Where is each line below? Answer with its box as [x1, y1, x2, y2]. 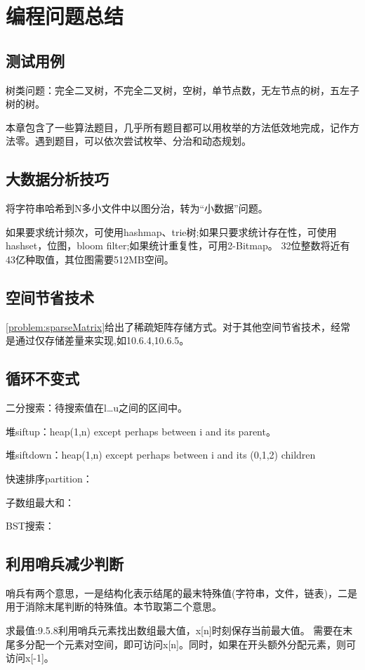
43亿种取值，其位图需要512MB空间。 [6, 251, 174, 266]
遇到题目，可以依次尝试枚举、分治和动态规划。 [34, 133, 251, 148]
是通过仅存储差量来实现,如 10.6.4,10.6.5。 [6, 333, 190, 348]
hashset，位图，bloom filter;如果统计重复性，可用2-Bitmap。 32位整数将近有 [6, 238, 350, 253]
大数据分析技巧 [6, 168, 109, 190]
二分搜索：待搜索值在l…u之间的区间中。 [6, 400, 188, 415]
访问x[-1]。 [6, 650, 54, 665]
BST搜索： [6, 518, 55, 533]
